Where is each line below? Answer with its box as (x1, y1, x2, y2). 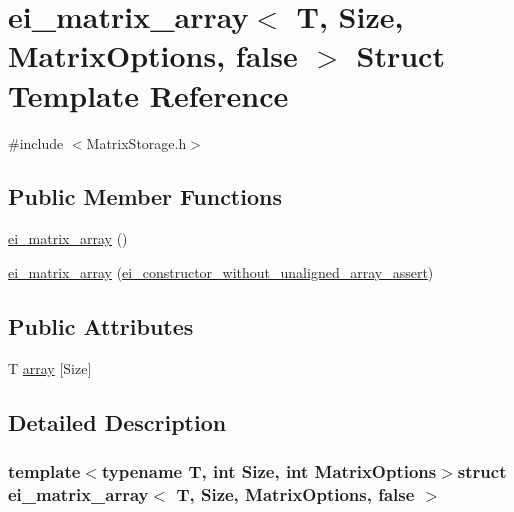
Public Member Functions (8, 181, 282, 212)
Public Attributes (8, 310, 194, 341)
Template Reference (8, 74, 289, 115)
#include (8, 132, 64, 153)
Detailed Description (8, 406, 227, 437)
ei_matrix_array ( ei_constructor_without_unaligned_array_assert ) (8, 261, 434, 282)
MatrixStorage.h (86, 132, 187, 153)
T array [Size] (8, 357, 92, 378)
